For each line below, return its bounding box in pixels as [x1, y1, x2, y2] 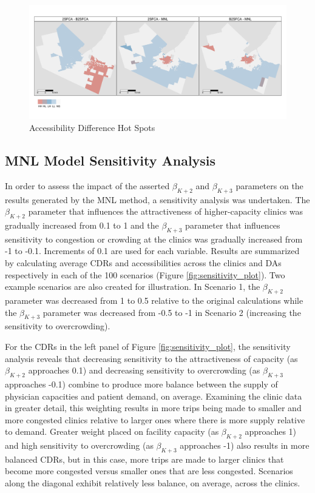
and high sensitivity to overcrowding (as [5, 439, 154, 452]
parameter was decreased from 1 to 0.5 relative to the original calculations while [5, 293, 303, 306]
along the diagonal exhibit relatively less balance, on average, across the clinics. [5, 477, 300, 489]
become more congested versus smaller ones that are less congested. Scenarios [5, 464, 293, 477]
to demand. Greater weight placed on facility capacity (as [5, 425, 219, 438]
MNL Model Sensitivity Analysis [5, 150, 216, 169]
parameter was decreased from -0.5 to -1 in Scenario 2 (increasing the [42, 306, 301, 318]
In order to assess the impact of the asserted [5, 179, 170, 192]
